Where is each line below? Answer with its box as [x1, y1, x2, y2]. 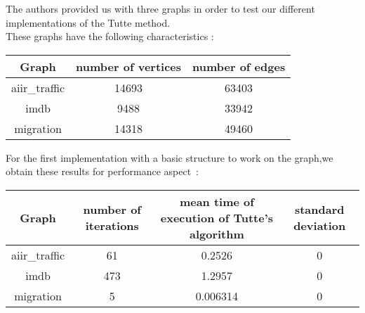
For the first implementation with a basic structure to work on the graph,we [6, 150, 333, 165]
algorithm [189, 225, 244, 242]
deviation [293, 217, 346, 234]
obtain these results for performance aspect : [6, 164, 199, 179]
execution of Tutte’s [160, 209, 274, 226]
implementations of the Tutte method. [6, 15, 171, 30]
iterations [85, 217, 139, 234]
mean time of [179, 193, 254, 210]
